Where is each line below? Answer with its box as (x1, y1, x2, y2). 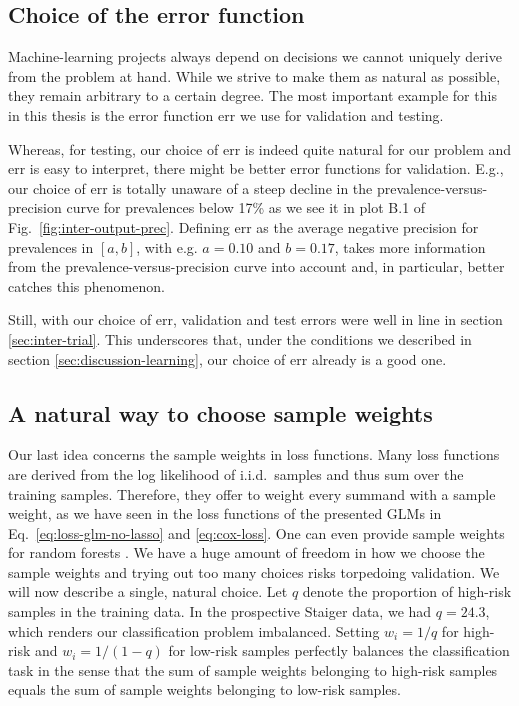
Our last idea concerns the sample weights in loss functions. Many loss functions (8, 444, 500, 465)
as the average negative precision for (256, 216, 479, 237)
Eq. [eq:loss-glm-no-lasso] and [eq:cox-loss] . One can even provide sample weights (8, 522, 505, 543)
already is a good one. (311, 348, 447, 369)
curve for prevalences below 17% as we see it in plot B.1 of (66, 197, 426, 218)
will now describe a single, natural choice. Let (8, 581, 288, 602)
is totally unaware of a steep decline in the (112, 177, 373, 198)
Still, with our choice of (8, 309, 152, 330)
